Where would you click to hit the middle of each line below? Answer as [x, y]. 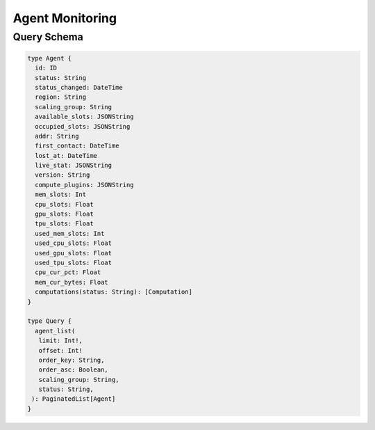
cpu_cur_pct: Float [68, 272]
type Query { [50, 321]
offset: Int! [61, 350]
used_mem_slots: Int [70, 233]
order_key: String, [72, 360]
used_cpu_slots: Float [74, 243]
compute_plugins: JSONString [85, 185]
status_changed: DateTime [79, 87]
